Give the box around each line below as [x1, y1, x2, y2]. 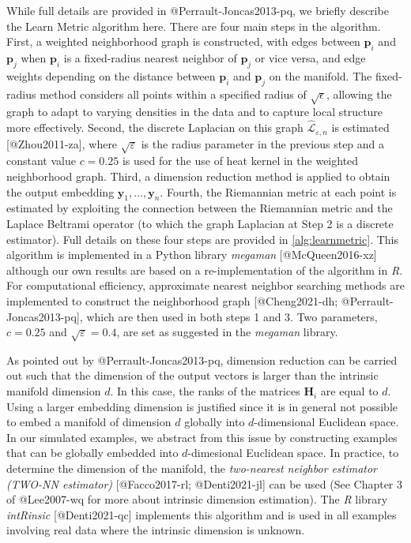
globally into [184, 414, 245, 430]
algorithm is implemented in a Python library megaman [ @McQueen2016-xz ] [6, 246, 377, 263]
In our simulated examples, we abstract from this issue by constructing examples [6, 429, 398, 445]
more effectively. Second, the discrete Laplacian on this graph [6, 119, 304, 136]
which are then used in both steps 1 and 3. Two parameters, [86, 308, 378, 324]
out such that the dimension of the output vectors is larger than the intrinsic [6, 367, 379, 384]
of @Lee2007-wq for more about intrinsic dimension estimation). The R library [6, 491, 388, 507]
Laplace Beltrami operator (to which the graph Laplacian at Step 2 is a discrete [6, 215, 394, 231]
